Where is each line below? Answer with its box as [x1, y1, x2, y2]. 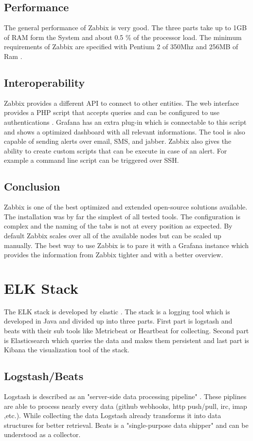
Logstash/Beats [4, 368, 84, 383]
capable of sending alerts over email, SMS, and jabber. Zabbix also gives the [4, 136, 232, 146]
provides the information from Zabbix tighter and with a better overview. [4, 249, 223, 260]
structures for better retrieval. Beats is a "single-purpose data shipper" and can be [4, 420, 249, 430]
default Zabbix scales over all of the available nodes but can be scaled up [4, 230, 221, 240]
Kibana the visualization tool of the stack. [4, 345, 130, 355]
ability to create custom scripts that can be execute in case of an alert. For [4, 145, 227, 155]
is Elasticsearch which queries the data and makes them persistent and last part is [4, 335, 249, 345]
